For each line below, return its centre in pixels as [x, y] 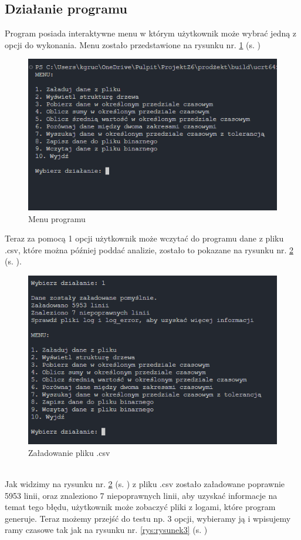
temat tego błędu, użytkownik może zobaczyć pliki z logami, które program [140, 507]
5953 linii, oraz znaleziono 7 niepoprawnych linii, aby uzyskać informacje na [141, 495]
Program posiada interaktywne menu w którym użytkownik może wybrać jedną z [151, 33]
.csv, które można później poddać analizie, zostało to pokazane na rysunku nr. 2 [149, 249]
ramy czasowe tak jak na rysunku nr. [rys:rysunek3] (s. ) [106, 530]
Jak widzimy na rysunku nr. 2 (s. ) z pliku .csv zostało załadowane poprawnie [145, 483]
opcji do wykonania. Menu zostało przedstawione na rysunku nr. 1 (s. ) [133, 44]
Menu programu [57, 218]
